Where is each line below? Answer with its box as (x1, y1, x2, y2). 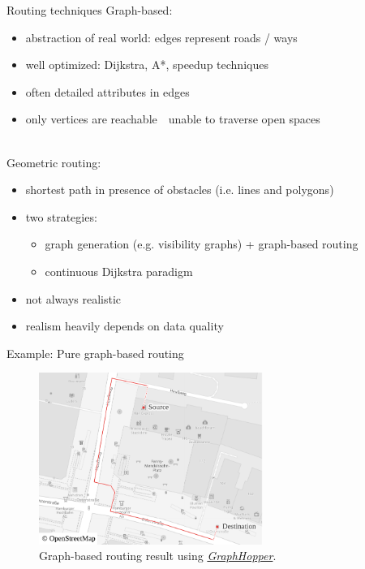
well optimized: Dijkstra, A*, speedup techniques (25, 56, 268, 73)
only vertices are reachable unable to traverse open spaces (25, 110, 320, 127)
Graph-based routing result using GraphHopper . (39, 547, 277, 564)
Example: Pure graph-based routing (6, 344, 184, 361)
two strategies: (25, 208, 97, 225)
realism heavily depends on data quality (25, 317, 224, 334)
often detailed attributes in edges (25, 83, 190, 100)
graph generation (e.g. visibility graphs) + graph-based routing (45, 235, 359, 252)
